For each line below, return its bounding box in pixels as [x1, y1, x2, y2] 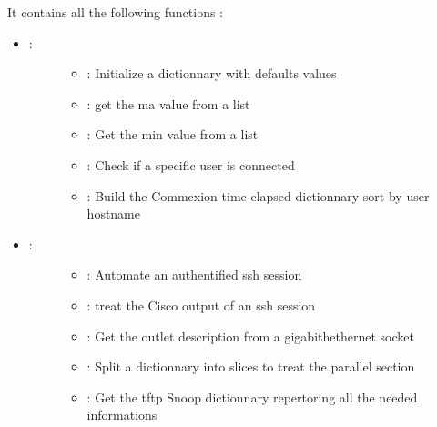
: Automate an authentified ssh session [86, 265, 302, 284]
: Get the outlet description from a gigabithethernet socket [86, 326, 414, 345]
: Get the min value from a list [86, 125, 259, 144]
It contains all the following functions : [7, 3, 224, 21]
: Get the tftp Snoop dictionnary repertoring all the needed [86, 387, 418, 406]
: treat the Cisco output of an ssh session [86, 295, 316, 314]
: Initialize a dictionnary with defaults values [86, 64, 337, 83]
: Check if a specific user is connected [86, 155, 295, 174]
